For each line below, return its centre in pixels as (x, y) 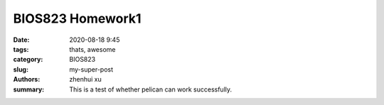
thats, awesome (92, 49)
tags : (21, 49)
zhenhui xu (86, 79)
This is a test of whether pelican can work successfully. (151, 89)
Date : (21, 40)
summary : (29, 89)
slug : (21, 69)
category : (28, 60)
